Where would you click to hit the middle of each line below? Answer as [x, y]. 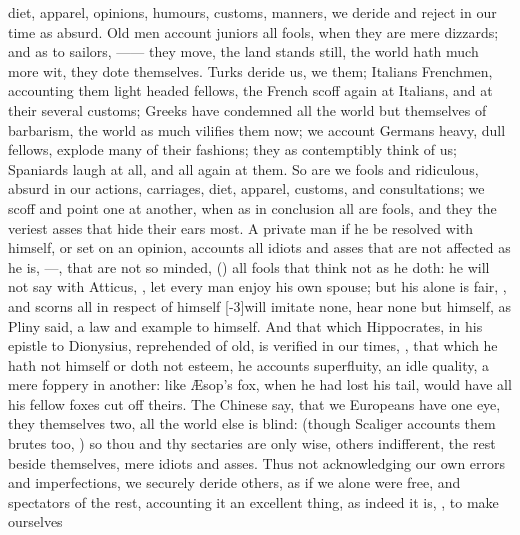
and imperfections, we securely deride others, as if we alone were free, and [234, 482]
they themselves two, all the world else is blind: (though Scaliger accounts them [252, 423]
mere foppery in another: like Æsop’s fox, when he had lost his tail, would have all [260, 384]
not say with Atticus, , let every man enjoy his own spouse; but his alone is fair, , [257, 286]
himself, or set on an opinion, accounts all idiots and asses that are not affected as [259, 247]
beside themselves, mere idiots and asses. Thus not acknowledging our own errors [257, 462]
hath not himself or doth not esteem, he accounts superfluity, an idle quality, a [249, 364]
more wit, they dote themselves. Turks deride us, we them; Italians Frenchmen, [250, 70]
